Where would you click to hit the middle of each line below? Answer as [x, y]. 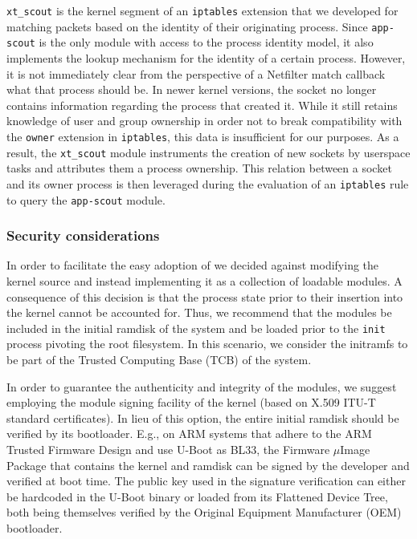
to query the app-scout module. [86, 199]
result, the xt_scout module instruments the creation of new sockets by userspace [208, 152]
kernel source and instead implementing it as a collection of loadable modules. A [204, 280]
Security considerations [83, 235]
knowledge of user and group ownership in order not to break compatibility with [204, 121]
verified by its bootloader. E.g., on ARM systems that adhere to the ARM [189, 434]
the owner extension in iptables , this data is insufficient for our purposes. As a [203, 136]
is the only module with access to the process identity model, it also [206, 42]
